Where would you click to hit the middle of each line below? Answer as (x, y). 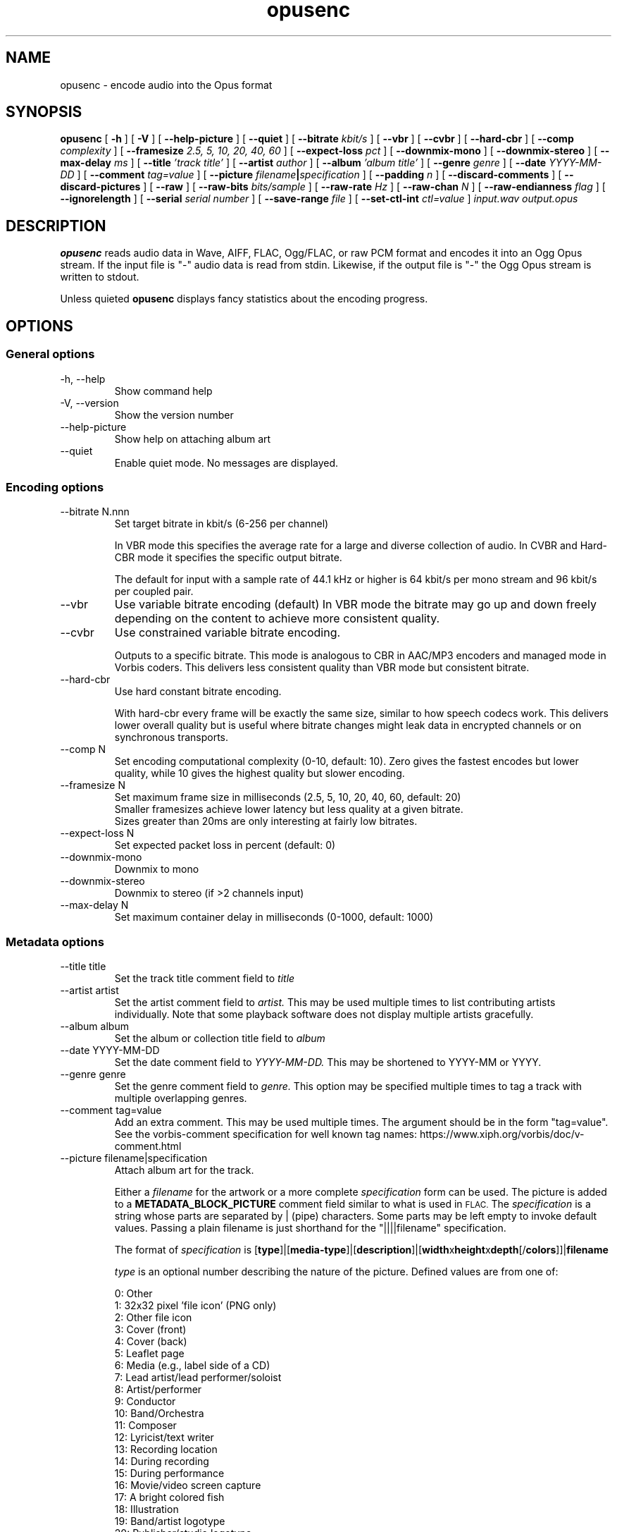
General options (50, 354)
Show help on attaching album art (193, 439)
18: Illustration (147, 1509)
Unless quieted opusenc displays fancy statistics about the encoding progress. (244, 299)
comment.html (148, 1146)
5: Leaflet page (149, 1353)
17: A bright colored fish (169, 1497)
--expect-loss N (97, 833)
